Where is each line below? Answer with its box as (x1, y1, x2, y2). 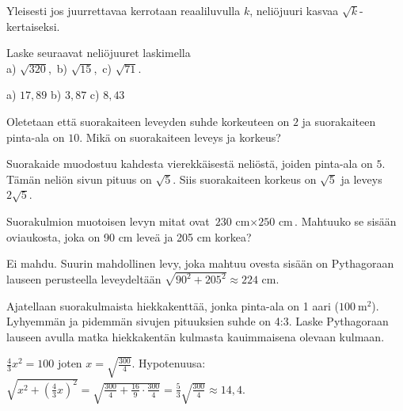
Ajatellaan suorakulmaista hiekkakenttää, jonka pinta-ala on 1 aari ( (6, 297, 339, 314)
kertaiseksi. (6, 17, 60, 34)
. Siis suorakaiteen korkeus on (173, 170, 317, 187)
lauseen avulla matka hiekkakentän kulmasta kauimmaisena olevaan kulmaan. (6, 328, 385, 344)
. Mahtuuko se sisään (295, 212, 397, 229)
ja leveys (340, 170, 382, 187)
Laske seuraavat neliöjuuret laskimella (6, 44, 191, 61)
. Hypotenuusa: (131, 355, 206, 371)
